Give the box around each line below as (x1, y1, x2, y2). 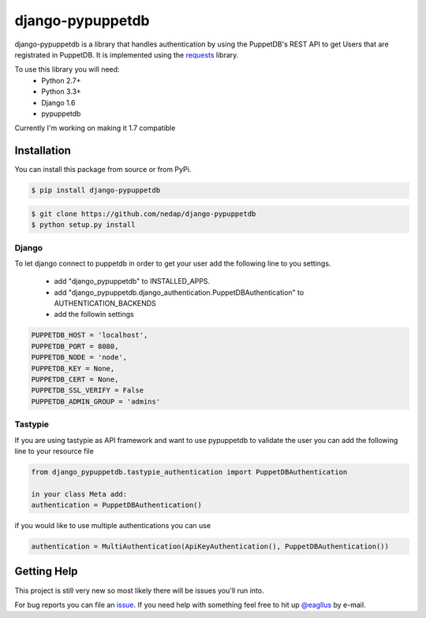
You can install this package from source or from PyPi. (14, 165, 192, 174)
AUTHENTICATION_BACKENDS (54, 299, 157, 308)
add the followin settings (54, 310, 134, 319)
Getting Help (14, 564, 78, 579)
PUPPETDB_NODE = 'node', (31, 353, 128, 362)
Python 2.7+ (41, 76, 82, 85)
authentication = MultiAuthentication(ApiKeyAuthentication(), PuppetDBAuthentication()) (31, 542, 390, 551)
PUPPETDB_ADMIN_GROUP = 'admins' (31, 396, 161, 406)
